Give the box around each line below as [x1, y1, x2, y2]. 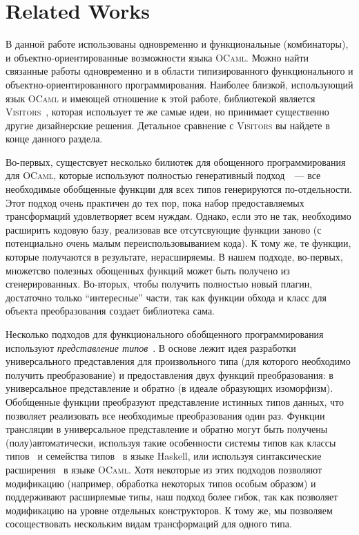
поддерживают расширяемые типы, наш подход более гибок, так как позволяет [6, 489, 338, 504]
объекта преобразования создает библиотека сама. [6, 303, 215, 318]
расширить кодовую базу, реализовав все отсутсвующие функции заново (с [6, 222, 322, 236]
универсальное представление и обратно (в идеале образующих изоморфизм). [6, 381, 333, 395]
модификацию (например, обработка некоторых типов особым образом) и [6, 476, 316, 490]
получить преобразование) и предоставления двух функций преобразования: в [6, 367, 333, 382]
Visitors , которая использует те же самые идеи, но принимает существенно [6, 104, 329, 119]
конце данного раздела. [6, 131, 103, 146]
